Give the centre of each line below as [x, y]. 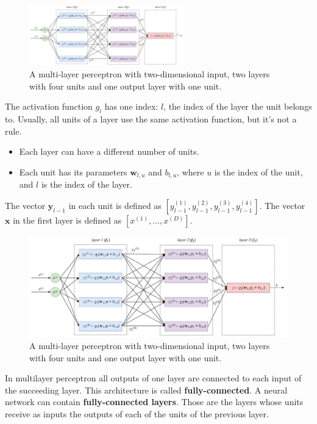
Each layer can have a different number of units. [109, 151]
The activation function [49, 106]
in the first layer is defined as [67, 220]
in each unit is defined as [115, 205]
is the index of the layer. [87, 184]
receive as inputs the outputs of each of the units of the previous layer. [137, 413]
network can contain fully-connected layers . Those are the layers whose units [154, 402]
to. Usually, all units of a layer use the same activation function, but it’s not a [151, 118]
